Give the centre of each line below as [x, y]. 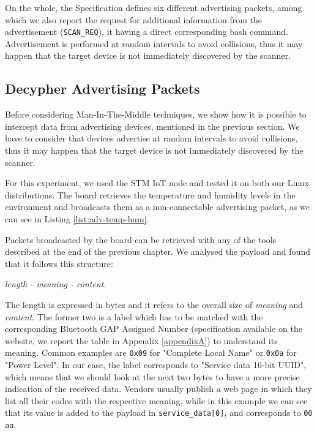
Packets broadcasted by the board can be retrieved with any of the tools [141, 239]
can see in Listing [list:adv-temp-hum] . [77, 218]
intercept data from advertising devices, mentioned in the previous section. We [152, 126]
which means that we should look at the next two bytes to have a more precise [152, 376]
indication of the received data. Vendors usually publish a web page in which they [158, 389]
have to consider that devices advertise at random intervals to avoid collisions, [151, 138]
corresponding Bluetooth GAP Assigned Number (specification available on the [154, 329]
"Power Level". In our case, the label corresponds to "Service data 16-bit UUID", [156, 364]
